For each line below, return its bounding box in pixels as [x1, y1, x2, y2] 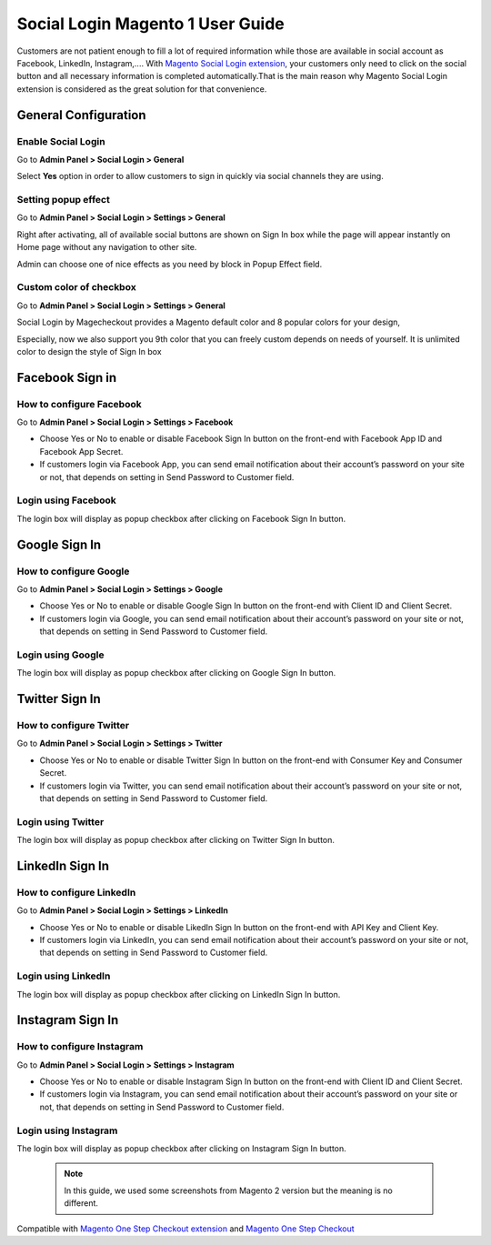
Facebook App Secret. [39, 446, 124, 457]
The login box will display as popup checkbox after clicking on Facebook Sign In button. [16, 513, 346, 524]
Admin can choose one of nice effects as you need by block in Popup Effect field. [16, 258, 323, 269]
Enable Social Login [16, 135, 105, 147]
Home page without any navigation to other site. [16, 242, 197, 253]
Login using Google [16, 648, 105, 661]
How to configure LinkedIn [16, 886, 136, 899]
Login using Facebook [16, 494, 117, 507]
